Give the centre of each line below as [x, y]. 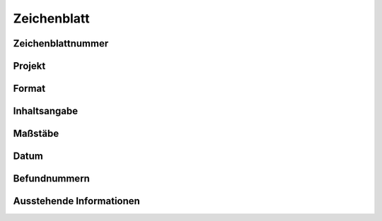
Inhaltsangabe [46, 111]
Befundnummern [51, 179]
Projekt [29, 66]
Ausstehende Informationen [77, 201]
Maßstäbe [36, 134]
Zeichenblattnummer [61, 43]
